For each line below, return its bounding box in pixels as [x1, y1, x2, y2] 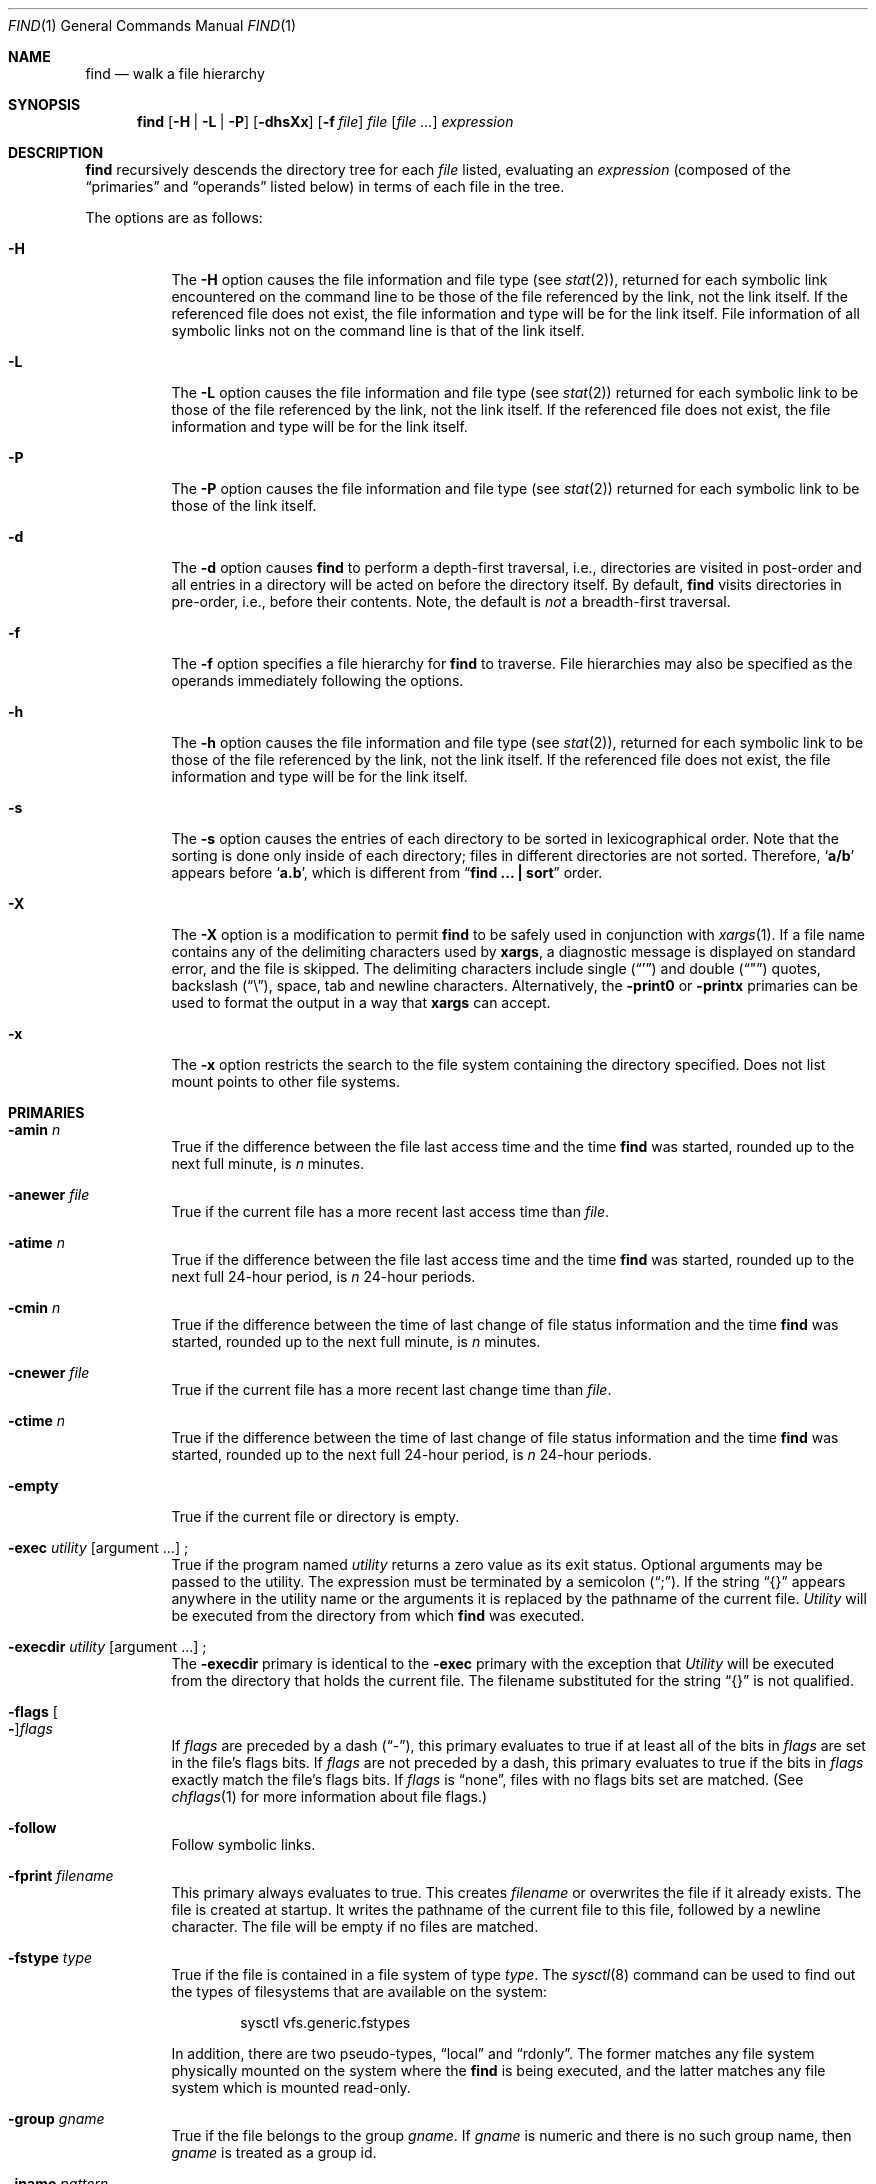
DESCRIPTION [8, 144, 104, 161]
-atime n [8, 1234, 65, 1251]
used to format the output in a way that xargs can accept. [171, 994, 551, 1011]
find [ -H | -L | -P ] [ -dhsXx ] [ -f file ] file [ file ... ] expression [137, 113, 514, 130]
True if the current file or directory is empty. [171, 1508, 460, 1525]
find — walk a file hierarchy [85, 65, 265, 82]
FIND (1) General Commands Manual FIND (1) [8, 17, 297, 34]
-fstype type [8, 1949, 93, 1966]
